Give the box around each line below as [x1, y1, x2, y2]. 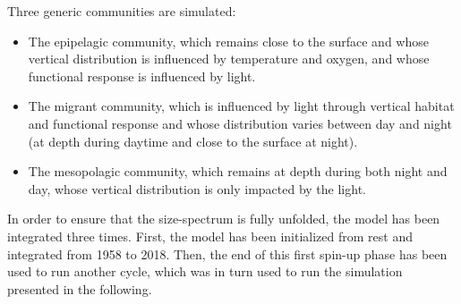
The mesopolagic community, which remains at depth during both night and [28, 162, 448, 181]
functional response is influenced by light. [28, 66, 256, 85]
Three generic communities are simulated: [7, 2, 236, 20]
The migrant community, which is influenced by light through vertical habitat [28, 97, 455, 115]
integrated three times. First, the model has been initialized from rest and [7, 226, 413, 245]
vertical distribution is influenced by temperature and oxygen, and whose [28, 49, 430, 68]
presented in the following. [7, 279, 152, 298]
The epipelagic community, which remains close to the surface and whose [28, 31, 429, 50]
